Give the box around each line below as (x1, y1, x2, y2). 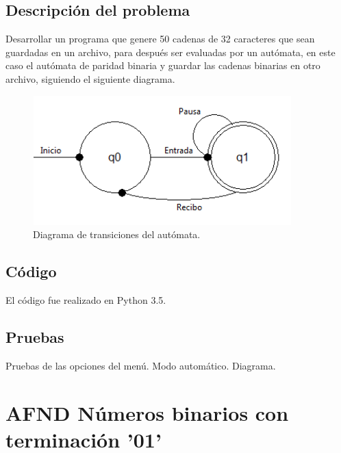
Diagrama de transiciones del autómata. (33, 227, 201, 242)
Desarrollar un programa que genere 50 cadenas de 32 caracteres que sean (5, 31, 315, 46)
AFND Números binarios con (5, 398, 289, 426)
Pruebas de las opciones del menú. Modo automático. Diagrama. (5, 358, 276, 372)
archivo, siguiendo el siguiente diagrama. (5, 71, 175, 86)
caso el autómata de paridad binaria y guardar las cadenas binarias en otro (5, 58, 320, 73)
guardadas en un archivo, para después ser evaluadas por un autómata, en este (5, 44, 336, 59)
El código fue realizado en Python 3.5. (5, 292, 166, 307)
